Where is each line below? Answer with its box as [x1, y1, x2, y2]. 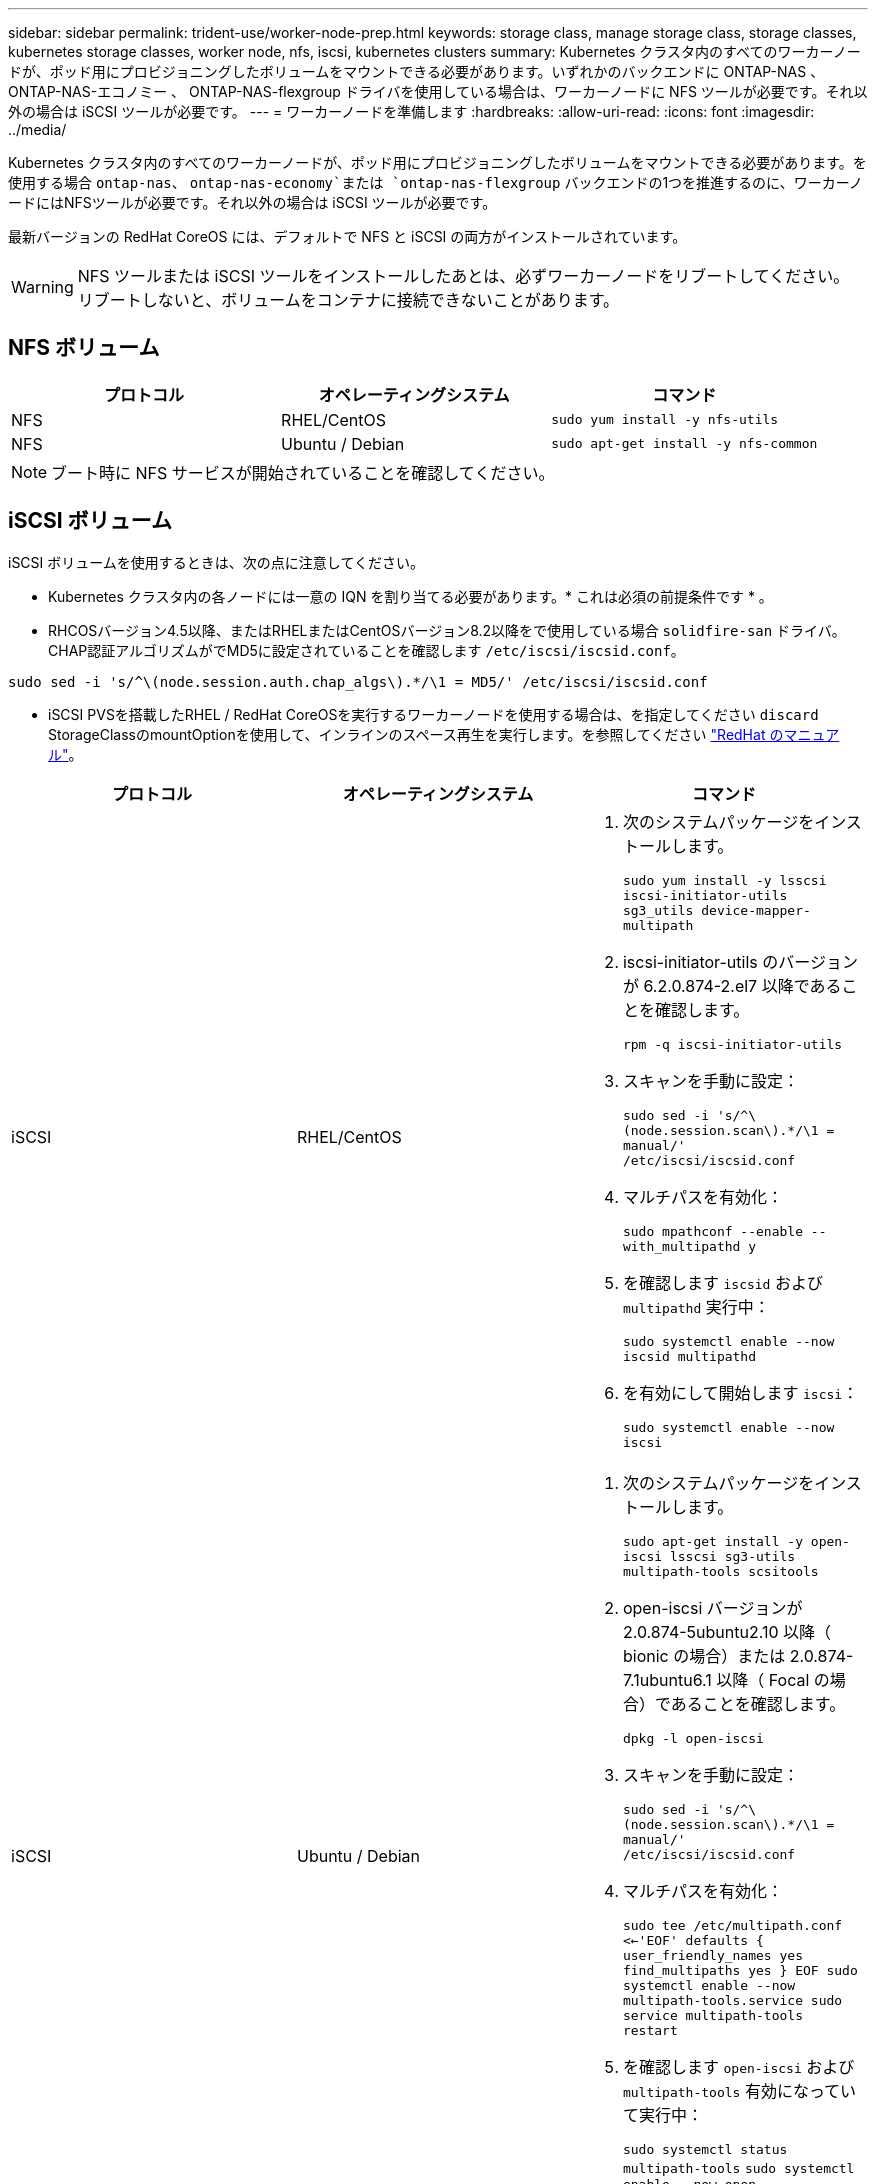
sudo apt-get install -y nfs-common [551, 436, 818, 452]
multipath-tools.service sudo [622, 1992, 843, 2008]
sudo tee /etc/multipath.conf [622, 1917, 843, 1933]
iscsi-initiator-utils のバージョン [622, 951, 858, 972]
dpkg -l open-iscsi [622, 1730, 764, 1746]
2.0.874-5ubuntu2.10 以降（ [622, 1621, 832, 1642]
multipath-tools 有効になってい [622, 2080, 857, 2101]
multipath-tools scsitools [622, 1563, 819, 1579]
